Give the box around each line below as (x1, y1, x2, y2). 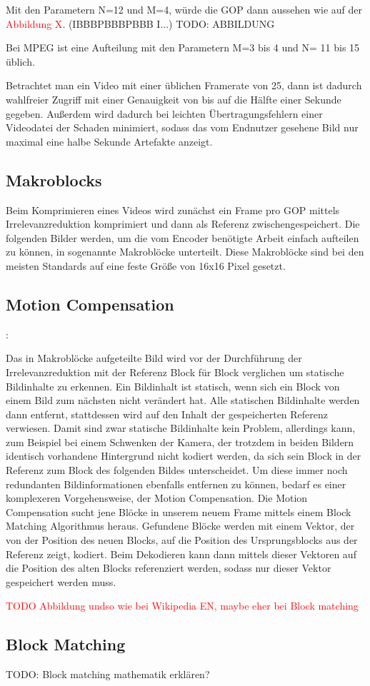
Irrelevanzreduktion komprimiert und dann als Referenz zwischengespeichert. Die (6, 216, 360, 231)
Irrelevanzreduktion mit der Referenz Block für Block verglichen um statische (6, 364, 344, 379)
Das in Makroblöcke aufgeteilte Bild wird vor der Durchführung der (6, 350, 302, 365)
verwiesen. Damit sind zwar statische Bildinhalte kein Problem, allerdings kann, (6, 420, 356, 435)
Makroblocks (6, 168, 102, 191)
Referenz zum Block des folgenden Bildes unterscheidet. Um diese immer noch (6, 463, 348, 478)
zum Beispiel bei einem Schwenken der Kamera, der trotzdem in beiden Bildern (6, 434, 354, 449)
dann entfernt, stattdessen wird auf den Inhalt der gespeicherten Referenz (6, 406, 329, 421)
